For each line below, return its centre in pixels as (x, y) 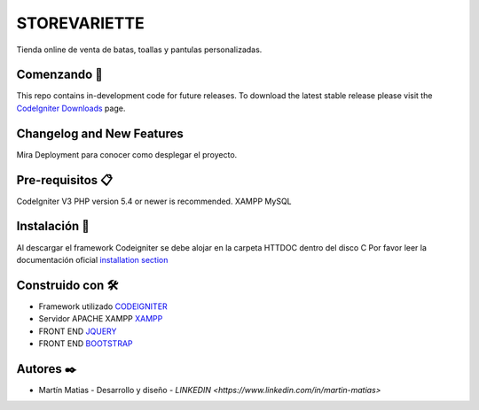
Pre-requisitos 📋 (65, 180)
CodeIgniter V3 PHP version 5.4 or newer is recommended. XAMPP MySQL (154, 201)
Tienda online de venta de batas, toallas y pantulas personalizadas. (139, 50)
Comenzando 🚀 (60, 75)
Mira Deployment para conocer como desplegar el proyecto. (127, 154)
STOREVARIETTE (81, 23)
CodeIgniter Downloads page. (71, 108)
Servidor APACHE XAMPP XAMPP (101, 319)
